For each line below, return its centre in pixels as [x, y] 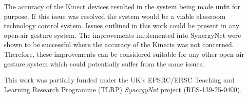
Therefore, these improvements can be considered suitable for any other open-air [124, 54]
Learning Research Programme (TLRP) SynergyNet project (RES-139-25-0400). [123, 89]
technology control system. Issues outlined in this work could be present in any [122, 25]
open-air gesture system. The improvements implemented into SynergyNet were [123, 35]
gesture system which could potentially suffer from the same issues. [104, 63]
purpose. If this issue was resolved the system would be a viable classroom [115, 16]
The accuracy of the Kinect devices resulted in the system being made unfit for [122, 6]
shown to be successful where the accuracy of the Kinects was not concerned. [119, 44]
